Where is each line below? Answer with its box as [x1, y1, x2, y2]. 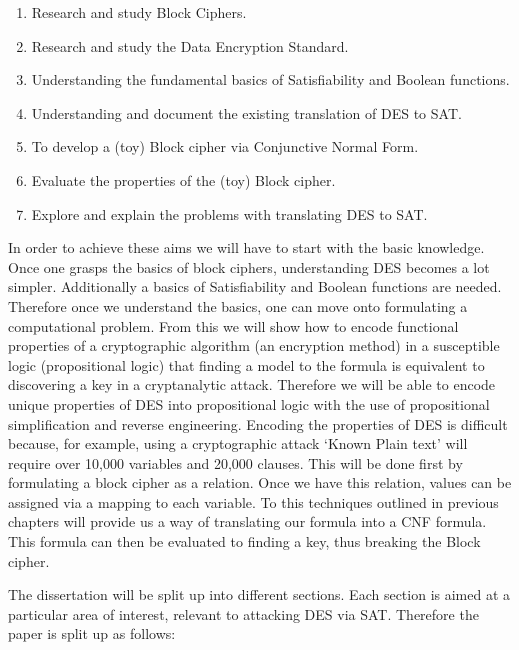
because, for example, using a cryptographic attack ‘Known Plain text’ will [8, 433, 468, 454]
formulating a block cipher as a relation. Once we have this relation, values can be [8, 472, 512, 493]
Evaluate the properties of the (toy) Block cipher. [31, 169, 336, 190]
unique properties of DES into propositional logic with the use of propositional [8, 393, 490, 414]
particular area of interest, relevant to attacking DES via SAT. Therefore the [8, 603, 479, 624]
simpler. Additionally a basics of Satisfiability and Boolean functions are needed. [8, 276, 502, 297]
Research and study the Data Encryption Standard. [31, 35, 349, 56]
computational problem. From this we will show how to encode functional [8, 315, 459, 336]
